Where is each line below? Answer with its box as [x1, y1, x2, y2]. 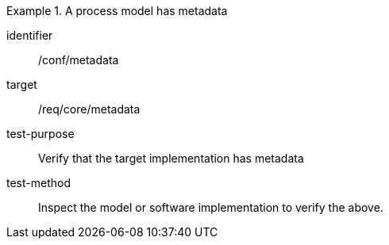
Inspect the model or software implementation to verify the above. [38, 201, 383, 214]
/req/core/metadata [38, 102, 141, 116]
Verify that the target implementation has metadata [38, 151, 304, 165]
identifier [6, 29, 53, 42]
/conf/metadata [38, 53, 119, 67]
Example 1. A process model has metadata [6, 4, 228, 17]
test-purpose [6, 127, 75, 140]
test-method [6, 176, 71, 189]
